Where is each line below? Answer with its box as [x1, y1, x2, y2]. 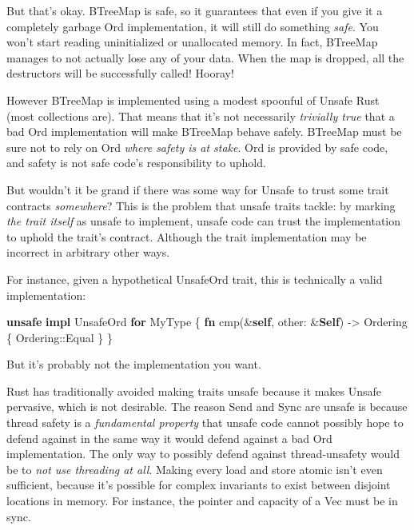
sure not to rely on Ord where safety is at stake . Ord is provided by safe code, [6, 138, 388, 155]
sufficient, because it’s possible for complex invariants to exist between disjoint [6, 476, 391, 493]
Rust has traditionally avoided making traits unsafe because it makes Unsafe [6, 382, 382, 399]
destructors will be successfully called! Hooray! [6, 65, 234, 82]
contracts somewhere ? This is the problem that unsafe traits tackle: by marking [6, 197, 396, 213]
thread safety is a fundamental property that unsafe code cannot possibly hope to [6, 414, 404, 431]
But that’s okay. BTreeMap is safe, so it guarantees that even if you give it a [6, 2, 383, 18]
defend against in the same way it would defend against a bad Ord [6, 429, 332, 446]
